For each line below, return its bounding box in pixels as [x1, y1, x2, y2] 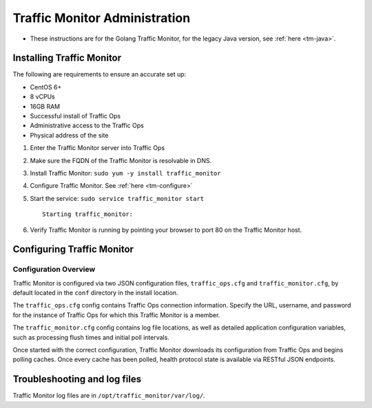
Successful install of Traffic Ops [30, 112, 121, 120]
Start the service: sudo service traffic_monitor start [30, 194, 205, 202]
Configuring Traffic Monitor [12, 244, 134, 255]
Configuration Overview [12, 265, 96, 275]
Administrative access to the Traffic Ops [30, 121, 144, 130]
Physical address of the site [30, 131, 109, 139]
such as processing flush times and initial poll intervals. [12, 333, 170, 341]
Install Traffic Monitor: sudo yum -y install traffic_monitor [30, 169, 221, 177]
